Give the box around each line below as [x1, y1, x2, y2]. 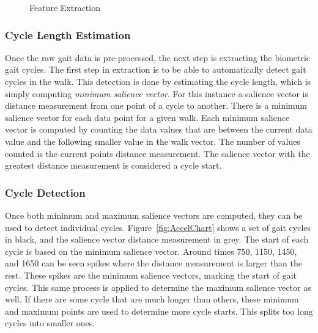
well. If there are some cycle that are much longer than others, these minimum [5, 293, 299, 306]
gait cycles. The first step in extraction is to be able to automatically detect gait [5, 63, 306, 76]
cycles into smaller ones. [5, 317, 95, 329]
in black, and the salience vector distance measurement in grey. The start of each [5, 233, 309, 246]
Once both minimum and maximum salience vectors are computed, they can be [5, 208, 303, 221]
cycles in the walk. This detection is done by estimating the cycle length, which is [5, 75, 311, 87]
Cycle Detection [5, 185, 86, 200]
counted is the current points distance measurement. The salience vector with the [5, 147, 310, 159]
